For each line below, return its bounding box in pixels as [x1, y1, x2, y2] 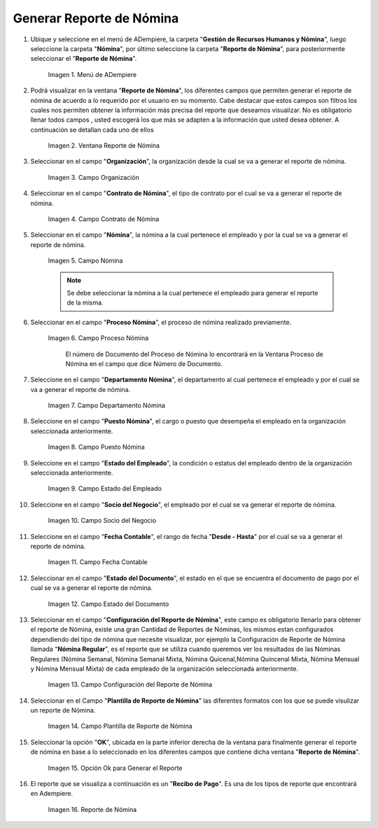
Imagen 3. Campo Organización [48, 173, 139, 181]
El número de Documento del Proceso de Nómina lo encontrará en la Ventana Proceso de [65, 350, 323, 358]
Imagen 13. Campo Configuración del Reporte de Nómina [48, 680, 213, 689]
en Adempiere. [30, 790, 73, 798]
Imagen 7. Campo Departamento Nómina [48, 401, 166, 409]
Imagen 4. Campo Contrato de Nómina [48, 215, 160, 223]
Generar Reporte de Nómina [13, 10, 179, 26]
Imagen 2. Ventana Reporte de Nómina [48, 141, 160, 150]
